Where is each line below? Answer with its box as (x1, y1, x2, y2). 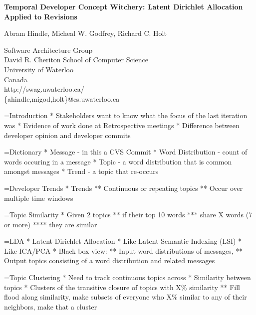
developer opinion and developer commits (4, 130, 131, 140)
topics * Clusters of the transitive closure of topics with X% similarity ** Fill (4, 282, 240, 292)
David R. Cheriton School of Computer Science (4, 54, 149, 65)
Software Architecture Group (4, 44, 93, 55)
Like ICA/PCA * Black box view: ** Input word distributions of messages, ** (4, 245, 243, 256)
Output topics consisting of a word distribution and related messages (4, 255, 215, 266)
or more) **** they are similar (4, 219, 97, 229)
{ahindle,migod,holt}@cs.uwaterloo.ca (4, 93, 120, 104)
